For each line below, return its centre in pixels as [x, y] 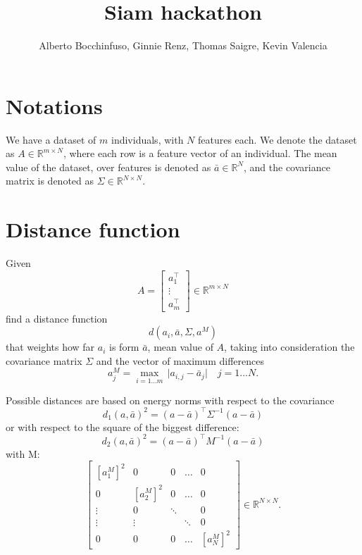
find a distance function [57, 318]
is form [124, 347]
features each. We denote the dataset [277, 139]
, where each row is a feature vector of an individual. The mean [200, 153]
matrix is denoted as [50, 181]
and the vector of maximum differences [180, 360]
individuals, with [148, 139]
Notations [54, 105]
